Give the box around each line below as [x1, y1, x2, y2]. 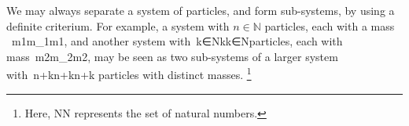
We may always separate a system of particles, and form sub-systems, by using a [6, 2, 395, 18]
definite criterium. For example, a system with [6, 17, 230, 34]
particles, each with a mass [264, 17, 395, 34]
